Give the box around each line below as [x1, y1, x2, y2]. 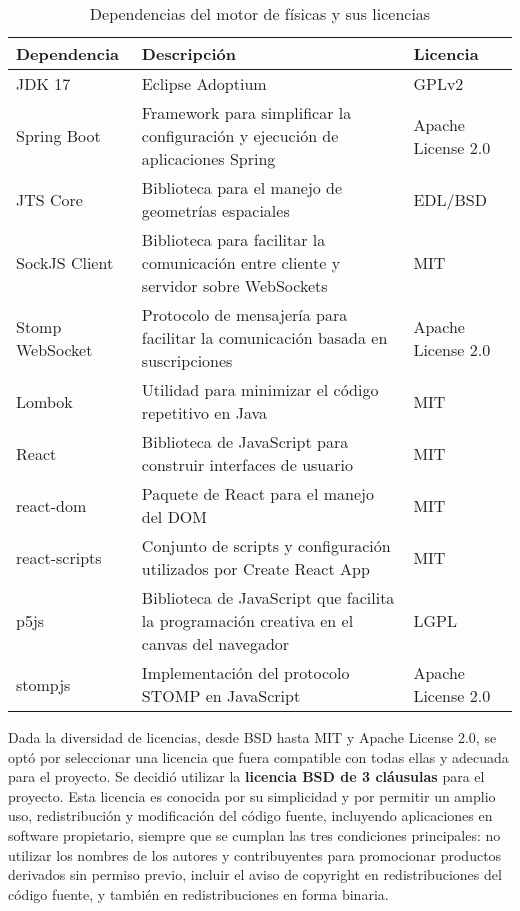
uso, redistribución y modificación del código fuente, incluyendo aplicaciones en [8, 805, 493, 826]
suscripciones [141, 349, 233, 372]
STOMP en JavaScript [141, 684, 301, 707]
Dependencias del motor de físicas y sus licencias [89, 2, 431, 25]
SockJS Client [16, 251, 114, 274]
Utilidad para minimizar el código [141, 378, 379, 401]
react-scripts [16, 545, 102, 569]
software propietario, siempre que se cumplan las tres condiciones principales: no [8, 824, 501, 845]
